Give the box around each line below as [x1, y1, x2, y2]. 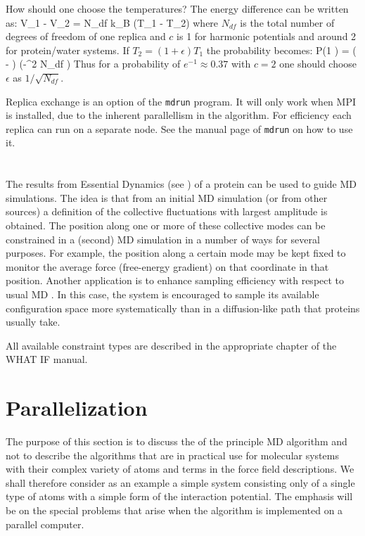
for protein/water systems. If [6, 42, 129, 57]
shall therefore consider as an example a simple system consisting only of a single [6, 475, 355, 490]
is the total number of [240, 15, 335, 30]
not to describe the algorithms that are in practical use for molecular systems [6, 447, 339, 462]
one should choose [279, 56, 357, 71]
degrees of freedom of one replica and [6, 29, 166, 44]
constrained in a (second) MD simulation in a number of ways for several [6, 231, 320, 246]
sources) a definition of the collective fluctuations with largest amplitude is [6, 204, 328, 219]
